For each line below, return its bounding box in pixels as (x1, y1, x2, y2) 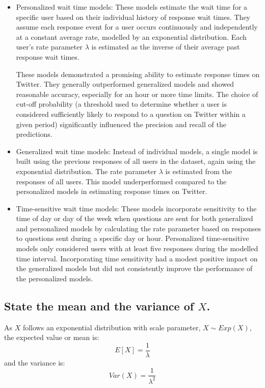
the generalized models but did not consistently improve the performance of (16, 263, 253, 274)
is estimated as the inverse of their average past (91, 41, 240, 52)
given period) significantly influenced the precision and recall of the (16, 118, 226, 129)
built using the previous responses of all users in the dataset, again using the (16, 156, 256, 166)
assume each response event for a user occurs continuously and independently (16, 21, 258, 32)
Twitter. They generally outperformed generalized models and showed (16, 79, 234, 89)
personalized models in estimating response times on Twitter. (16, 186, 207, 197)
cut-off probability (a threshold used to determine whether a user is (16, 99, 227, 109)
